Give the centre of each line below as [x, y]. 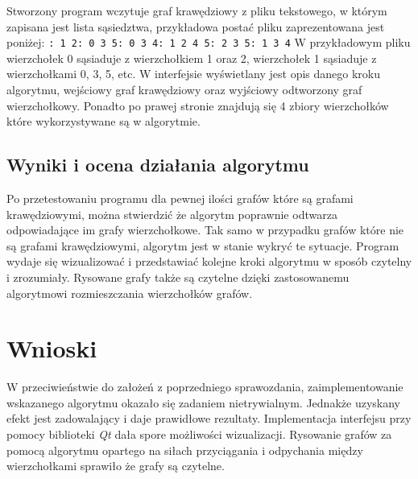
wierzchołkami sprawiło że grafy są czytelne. [116, 466]
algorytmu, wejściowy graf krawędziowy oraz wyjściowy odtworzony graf [184, 90]
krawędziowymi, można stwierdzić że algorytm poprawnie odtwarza [172, 214]
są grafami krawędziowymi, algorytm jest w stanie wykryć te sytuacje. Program [203, 245]
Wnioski [52, 348]
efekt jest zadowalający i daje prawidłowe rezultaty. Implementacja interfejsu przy [209, 418]
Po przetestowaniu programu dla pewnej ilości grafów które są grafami [180, 198]
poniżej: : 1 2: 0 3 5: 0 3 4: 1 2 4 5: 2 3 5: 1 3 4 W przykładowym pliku [209, 42]
